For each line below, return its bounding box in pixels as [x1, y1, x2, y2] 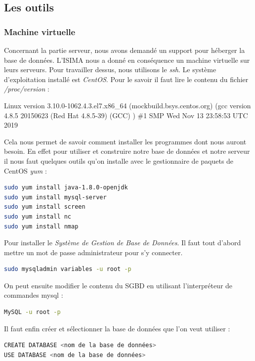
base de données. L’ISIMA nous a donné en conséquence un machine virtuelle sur [4, 54, 250, 65]
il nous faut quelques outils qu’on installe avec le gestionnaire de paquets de [4, 155, 234, 166]
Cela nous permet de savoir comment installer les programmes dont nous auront [4, 136, 247, 146]
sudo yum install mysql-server [4, 193, 107, 201]
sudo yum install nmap [4, 223, 79, 230]
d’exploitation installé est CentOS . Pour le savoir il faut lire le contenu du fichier [4, 74, 249, 84]
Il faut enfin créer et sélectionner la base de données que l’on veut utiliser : [4, 323, 230, 333]
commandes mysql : [4, 290, 63, 300]
